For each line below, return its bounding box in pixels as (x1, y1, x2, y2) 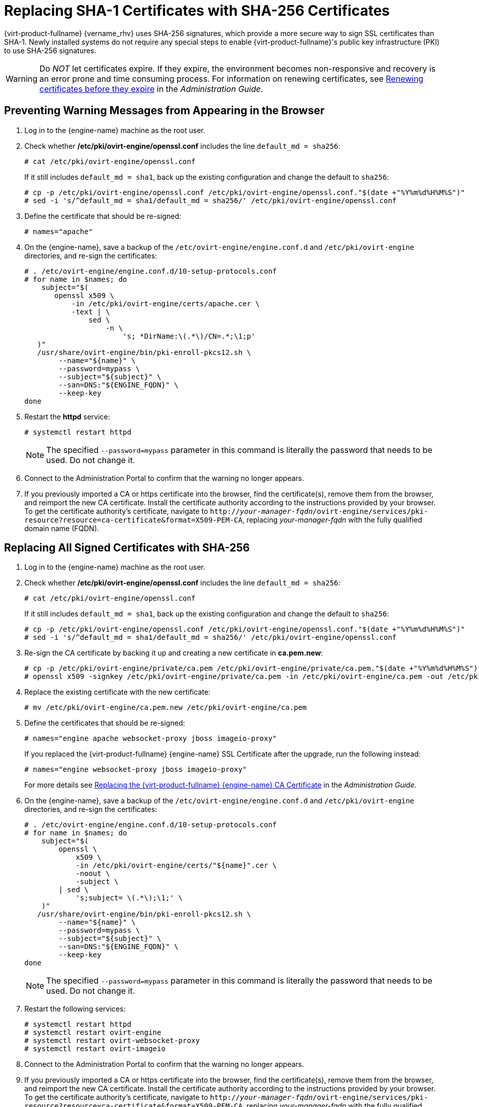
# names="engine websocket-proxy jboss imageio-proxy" (24, 765, 247, 774)
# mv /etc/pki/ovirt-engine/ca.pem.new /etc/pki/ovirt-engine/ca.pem (24, 703, 307, 712)
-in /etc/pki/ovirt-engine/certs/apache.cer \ (71, 299, 260, 308)
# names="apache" (24, 227, 93, 236)
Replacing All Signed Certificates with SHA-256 (4, 541, 250, 555)
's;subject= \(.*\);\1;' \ (76, 894, 183, 902)
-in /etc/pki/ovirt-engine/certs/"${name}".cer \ (76, 861, 277, 870)
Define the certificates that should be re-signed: (24, 719, 185, 728)
